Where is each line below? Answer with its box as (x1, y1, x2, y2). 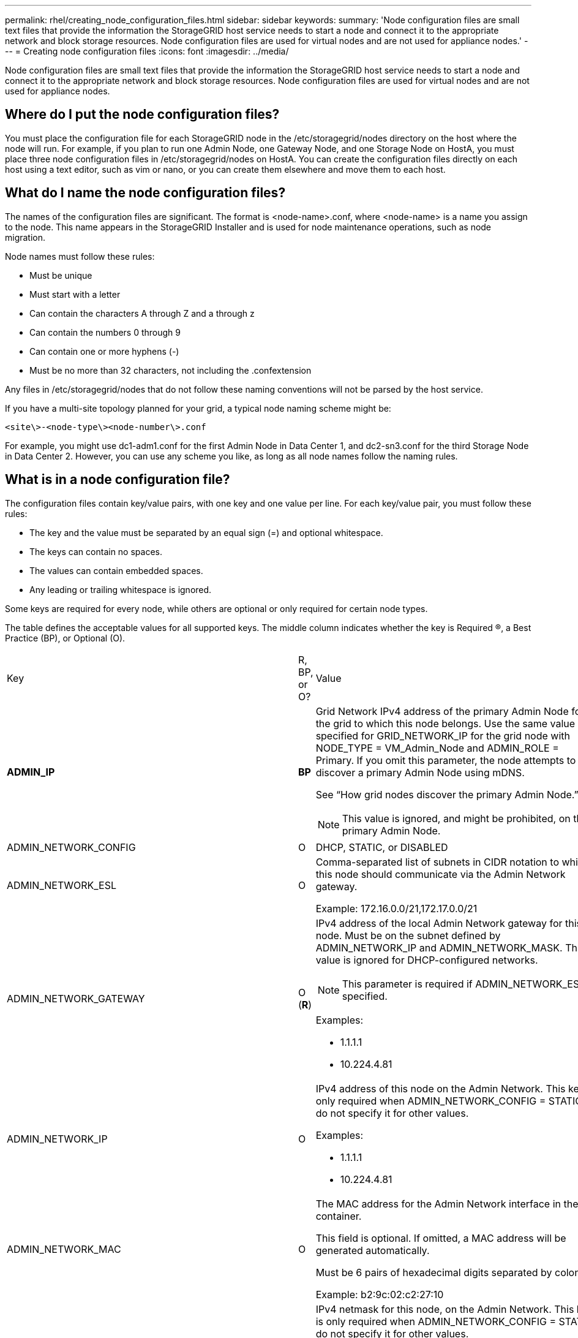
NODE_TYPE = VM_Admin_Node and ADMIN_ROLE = (315, 741, 559, 754)
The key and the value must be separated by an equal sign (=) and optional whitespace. (29, 527, 383, 538)
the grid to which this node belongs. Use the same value (315, 717, 576, 730)
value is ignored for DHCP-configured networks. (315, 953, 538, 966)
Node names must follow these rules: (5, 251, 155, 262)
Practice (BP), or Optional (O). (5, 632, 126, 643)
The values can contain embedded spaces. (29, 565, 203, 576)
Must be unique (29, 270, 92, 281)
